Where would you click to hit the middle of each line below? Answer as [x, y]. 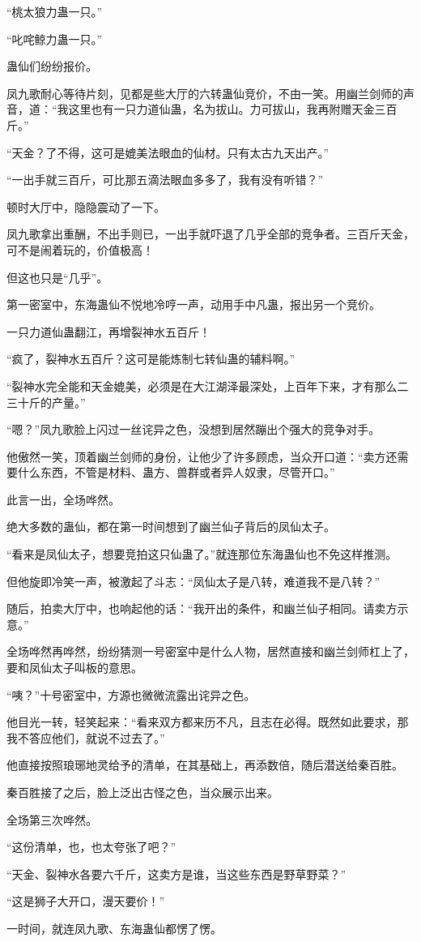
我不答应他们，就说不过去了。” [86, 737]
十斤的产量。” [51, 402]
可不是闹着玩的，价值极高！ [80, 249]
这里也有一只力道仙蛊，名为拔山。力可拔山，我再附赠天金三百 [233, 109]
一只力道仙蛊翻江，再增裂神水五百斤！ [108, 331]
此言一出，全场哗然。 [63, 499]
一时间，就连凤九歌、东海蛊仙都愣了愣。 [114, 928]
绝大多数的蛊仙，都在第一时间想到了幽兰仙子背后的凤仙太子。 [171, 527]
